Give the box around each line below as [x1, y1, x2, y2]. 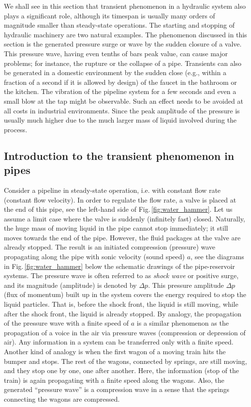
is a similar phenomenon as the [136, 318, 229, 328]
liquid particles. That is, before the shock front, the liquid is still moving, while [4, 299, 238, 309]
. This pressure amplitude [148, 280, 224, 290]
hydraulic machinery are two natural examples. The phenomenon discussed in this [4, 29, 247, 39]
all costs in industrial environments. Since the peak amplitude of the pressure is [4, 105, 240, 115]
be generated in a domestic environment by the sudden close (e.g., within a [4, 67, 226, 78]
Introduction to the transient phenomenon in [4, 148, 235, 163]
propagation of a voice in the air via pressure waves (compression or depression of [4, 327, 246, 337]
